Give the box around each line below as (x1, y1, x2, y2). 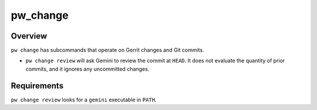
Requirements (11, 81, 64, 91)
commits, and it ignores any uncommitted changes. (25, 65, 150, 73)
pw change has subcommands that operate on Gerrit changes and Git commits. (11, 47, 205, 54)
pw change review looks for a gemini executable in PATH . (11, 96, 157, 103)
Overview (11, 31, 48, 41)
